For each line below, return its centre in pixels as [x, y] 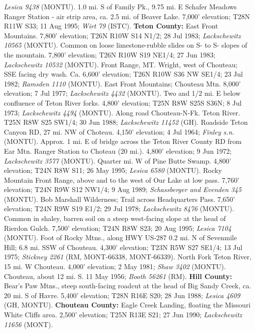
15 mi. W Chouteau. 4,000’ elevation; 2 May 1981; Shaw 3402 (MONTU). [115, 266]
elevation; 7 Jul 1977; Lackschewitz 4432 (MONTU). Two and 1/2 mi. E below [122, 93]
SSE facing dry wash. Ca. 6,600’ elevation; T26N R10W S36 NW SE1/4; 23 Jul [124, 74]
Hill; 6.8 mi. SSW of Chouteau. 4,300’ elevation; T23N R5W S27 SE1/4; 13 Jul [123, 247]
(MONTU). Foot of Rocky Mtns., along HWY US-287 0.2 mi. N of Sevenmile [121, 237]
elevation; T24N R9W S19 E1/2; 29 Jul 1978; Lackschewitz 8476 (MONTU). [119, 208]
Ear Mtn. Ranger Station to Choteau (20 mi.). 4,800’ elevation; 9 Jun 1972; [118, 151]
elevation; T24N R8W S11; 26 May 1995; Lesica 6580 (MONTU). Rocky [113, 170]
